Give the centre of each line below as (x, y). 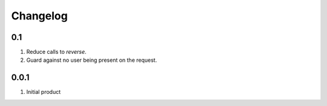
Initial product (44, 92)
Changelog (39, 16)
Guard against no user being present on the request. (92, 60)
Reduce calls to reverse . (57, 52)
